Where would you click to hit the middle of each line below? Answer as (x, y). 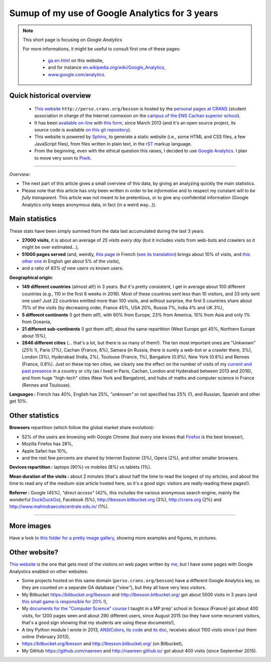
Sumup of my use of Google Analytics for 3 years (114, 13)
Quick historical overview (50, 96)
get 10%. (18, 401)
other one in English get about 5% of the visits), (71, 261)
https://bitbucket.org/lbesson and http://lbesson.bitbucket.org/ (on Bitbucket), (102, 644)
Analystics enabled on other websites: (49, 571)
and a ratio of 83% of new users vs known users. (73, 268)
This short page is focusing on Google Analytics (73, 40)
